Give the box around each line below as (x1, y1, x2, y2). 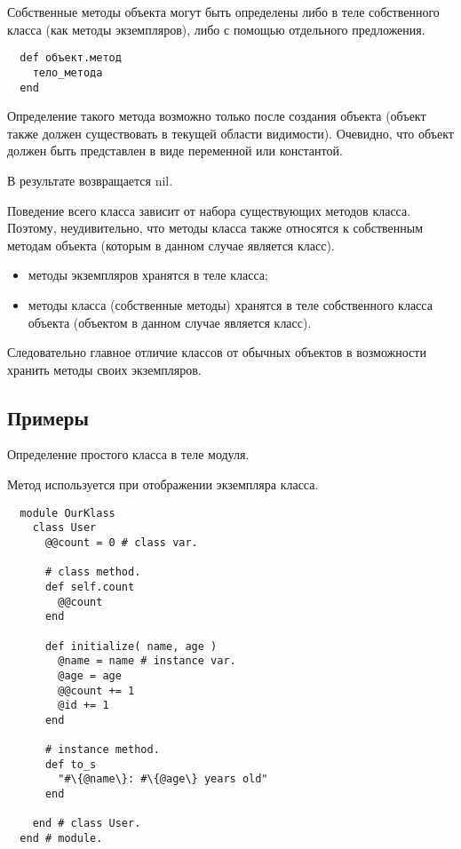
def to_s (44, 758, 97, 771)
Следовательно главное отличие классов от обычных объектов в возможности (7, 343, 426, 361)
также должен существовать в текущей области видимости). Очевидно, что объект (7, 123, 454, 142)
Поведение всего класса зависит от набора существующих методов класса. (7, 201, 411, 219)
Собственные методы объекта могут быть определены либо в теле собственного (7, 3, 440, 20)
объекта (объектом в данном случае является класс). (28, 313, 312, 331)
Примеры (7, 403, 89, 431)
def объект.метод (20, 52, 122, 65)
